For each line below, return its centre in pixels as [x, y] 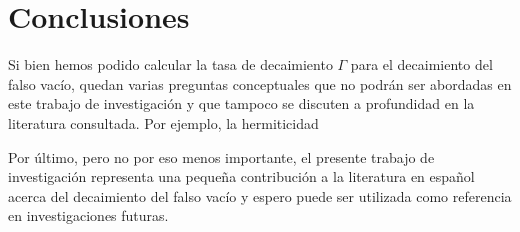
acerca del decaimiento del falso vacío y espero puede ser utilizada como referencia [260, 195]
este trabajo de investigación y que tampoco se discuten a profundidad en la [241, 103]
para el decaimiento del [421, 64]
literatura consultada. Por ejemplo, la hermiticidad [163, 122]
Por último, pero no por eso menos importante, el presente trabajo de [221, 156]
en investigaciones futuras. [88, 215]
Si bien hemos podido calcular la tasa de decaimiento [170, 64]
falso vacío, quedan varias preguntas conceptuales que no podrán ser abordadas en [260, 83]
